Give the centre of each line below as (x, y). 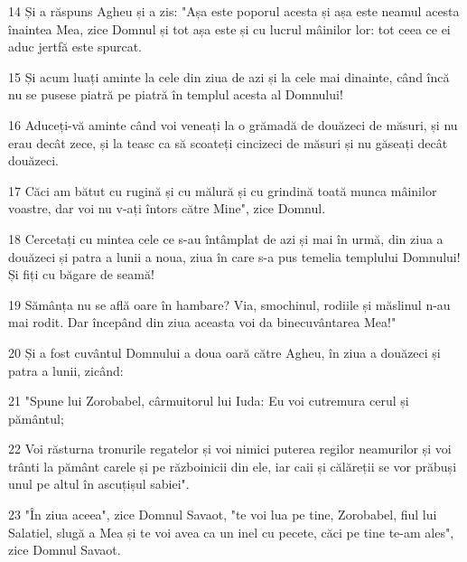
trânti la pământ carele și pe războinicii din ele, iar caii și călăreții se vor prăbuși (233, 466)
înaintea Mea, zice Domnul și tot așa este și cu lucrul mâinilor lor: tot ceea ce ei (229, 28)
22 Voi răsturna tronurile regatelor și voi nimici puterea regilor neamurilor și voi (230, 449)
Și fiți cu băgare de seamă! (81, 274)
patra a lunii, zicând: (66, 370)
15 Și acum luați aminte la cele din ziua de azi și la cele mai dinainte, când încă (229, 76)
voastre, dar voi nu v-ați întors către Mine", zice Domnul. (167, 208)
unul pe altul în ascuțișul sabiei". (99, 484)
